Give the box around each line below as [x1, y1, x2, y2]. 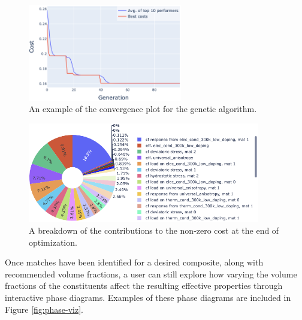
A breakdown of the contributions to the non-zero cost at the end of [29, 224, 279, 236]
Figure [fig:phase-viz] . [5, 303, 84, 315]
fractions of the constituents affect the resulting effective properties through [5, 279, 283, 292]
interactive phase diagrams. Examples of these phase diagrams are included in [5, 291, 291, 303]
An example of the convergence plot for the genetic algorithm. [29, 102, 257, 115]
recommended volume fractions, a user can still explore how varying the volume [5, 267, 297, 280]
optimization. [29, 236, 77, 248]
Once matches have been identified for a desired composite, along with [5, 256, 264, 268]
